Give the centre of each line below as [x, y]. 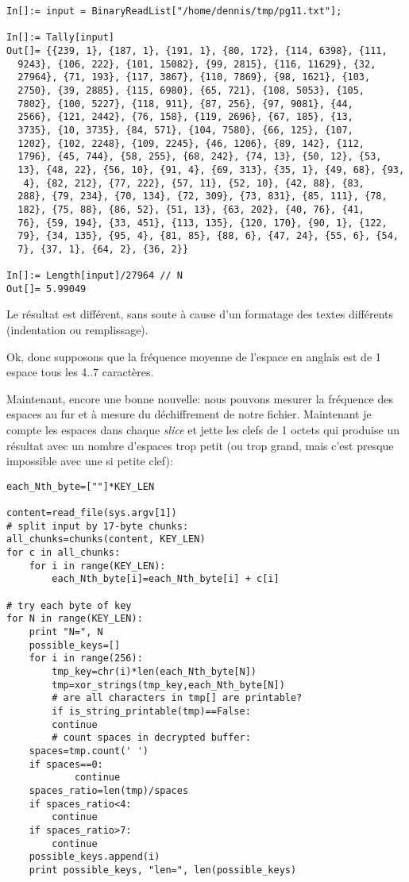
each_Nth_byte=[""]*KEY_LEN [81, 486]
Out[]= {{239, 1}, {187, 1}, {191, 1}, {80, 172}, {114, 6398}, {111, [197, 50]
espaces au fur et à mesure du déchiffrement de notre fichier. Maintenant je [189, 414]
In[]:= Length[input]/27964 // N [95, 276]
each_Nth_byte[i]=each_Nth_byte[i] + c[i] [166, 579]
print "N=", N [66, 632]
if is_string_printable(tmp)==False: [151, 711]
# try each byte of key [69, 605]
